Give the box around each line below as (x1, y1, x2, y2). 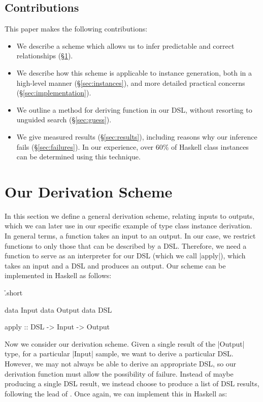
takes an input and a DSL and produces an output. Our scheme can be (5, 260, 226, 271)
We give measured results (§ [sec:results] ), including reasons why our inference (16, 131, 257, 142)
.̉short (5, 287, 23, 298)
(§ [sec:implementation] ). (16, 87, 91, 98)
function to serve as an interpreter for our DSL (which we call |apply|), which (5, 250, 246, 261)
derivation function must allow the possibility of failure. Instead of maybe (5, 368, 234, 379)
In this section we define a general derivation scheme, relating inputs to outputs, (5, 210, 255, 221)
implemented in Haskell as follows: (5, 270, 112, 281)
